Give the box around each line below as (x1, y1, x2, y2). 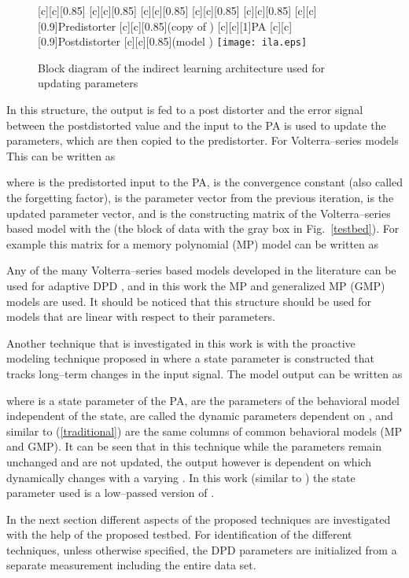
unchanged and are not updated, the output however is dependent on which (6, 453, 372, 469)
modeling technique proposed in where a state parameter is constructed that (6, 350, 374, 366)
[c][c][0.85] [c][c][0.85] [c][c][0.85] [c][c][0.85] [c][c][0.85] (38, 2, 292, 18)
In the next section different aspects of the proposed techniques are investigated (6, 510, 391, 527)
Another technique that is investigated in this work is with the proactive (6, 334, 356, 351)
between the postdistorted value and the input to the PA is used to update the (6, 116, 386, 133)
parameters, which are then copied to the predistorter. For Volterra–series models (6, 132, 399, 149)
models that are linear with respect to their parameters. (6, 308, 275, 325)
